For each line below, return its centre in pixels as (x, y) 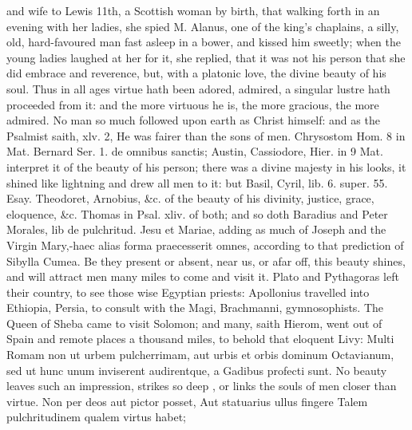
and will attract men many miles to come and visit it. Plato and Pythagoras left (203, 276)
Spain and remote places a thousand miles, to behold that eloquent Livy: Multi (200, 339)
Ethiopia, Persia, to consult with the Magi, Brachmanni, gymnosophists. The (195, 308)
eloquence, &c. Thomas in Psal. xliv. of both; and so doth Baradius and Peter (197, 213)
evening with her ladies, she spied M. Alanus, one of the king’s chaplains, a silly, (203, 26)
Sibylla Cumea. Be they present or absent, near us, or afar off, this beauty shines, (206, 260)
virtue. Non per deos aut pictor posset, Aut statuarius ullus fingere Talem (187, 401)
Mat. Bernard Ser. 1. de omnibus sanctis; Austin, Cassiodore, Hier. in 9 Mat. (195, 151)
